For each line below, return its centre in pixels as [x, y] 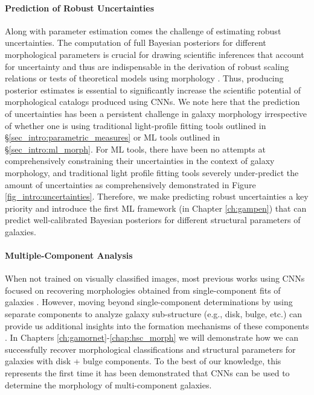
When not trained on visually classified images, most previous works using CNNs [155, 278]
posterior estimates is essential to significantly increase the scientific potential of [153, 90]
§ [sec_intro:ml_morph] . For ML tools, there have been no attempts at [135, 149]
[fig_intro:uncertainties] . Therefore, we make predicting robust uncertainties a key [157, 196]
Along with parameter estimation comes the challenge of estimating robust [143, 30]
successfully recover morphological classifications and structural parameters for [150, 349]
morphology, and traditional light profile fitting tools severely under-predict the [152, 172]
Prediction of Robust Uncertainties [80, 8]
